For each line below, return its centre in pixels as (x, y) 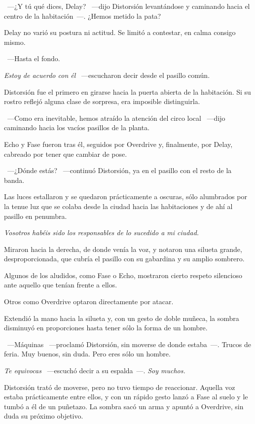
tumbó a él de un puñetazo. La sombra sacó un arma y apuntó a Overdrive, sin (124, 406)
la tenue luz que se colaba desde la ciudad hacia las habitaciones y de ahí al (118, 206)
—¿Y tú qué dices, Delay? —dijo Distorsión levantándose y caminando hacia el (128, 6)
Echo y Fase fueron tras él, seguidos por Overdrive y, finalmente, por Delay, (118, 144)
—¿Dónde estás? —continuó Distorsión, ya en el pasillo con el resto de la (119, 170)
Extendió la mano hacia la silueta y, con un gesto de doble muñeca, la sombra (122, 318)
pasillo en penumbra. (36, 216)
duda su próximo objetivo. (44, 416)
